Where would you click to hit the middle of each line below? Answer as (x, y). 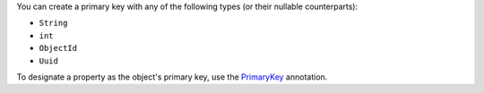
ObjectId (58, 48)
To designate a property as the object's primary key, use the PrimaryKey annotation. (172, 77)
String (53, 23)
